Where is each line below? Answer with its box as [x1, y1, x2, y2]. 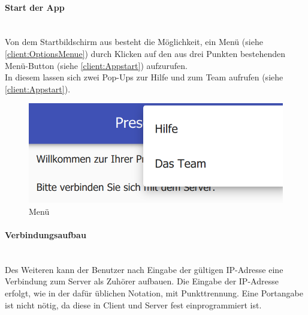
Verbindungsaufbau [5, 229, 86, 241]
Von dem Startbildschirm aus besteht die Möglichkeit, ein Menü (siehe [5, 35, 263, 48]
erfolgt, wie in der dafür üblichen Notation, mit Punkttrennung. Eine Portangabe [5, 286, 303, 299]
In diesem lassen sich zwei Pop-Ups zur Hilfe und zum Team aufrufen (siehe [5, 71, 283, 83]
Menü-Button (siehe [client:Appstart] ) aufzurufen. [5, 59, 188, 71]
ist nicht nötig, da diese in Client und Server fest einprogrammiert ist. [5, 298, 262, 311]
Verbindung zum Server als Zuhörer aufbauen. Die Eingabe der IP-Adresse [5, 275, 279, 287]
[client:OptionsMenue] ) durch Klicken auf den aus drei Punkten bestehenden [5, 47, 286, 59]
